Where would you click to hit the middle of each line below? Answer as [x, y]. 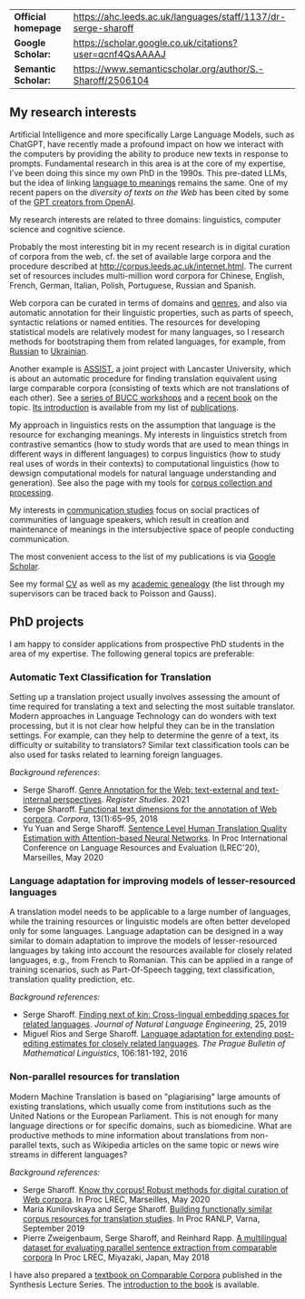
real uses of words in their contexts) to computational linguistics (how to [144, 463]
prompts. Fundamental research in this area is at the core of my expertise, [148, 163]
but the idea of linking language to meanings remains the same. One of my [149, 182]
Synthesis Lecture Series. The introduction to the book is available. [134, 1284]
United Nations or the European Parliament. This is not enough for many [144, 1116]
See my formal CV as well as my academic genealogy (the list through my [147, 584]
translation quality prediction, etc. [72, 979]
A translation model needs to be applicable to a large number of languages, [150, 912]
